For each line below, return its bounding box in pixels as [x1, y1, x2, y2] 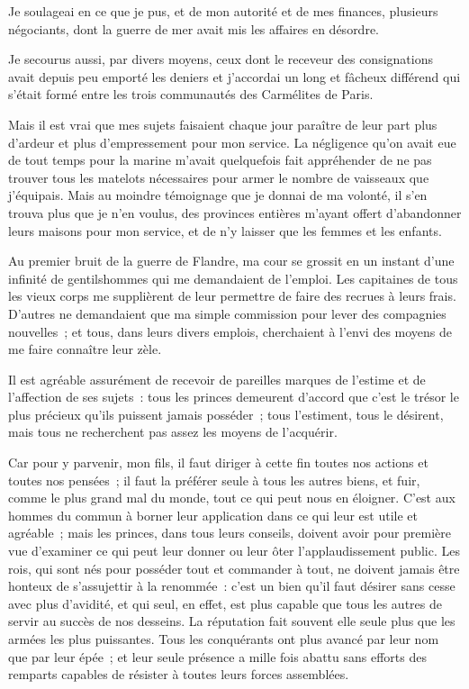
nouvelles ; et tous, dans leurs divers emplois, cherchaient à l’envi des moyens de [8, 322, 453, 340]
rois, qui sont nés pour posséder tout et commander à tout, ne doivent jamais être [8, 558, 460, 577]
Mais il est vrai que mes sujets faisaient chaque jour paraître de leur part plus [8, 114, 437, 133]
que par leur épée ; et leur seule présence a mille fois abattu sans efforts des [8, 647, 427, 666]
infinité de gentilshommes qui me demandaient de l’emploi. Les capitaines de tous [8, 268, 458, 287]
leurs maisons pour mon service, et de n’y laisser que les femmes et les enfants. [8, 221, 442, 240]
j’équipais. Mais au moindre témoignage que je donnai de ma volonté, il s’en [8, 186, 428, 204]
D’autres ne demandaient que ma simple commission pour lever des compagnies [8, 304, 446, 322]
